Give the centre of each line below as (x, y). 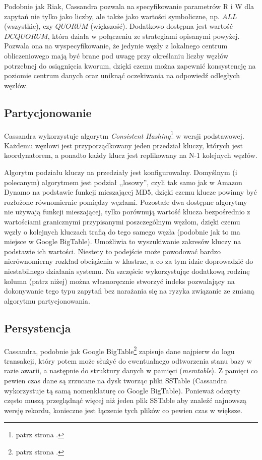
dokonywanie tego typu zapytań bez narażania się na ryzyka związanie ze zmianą (129, 291)
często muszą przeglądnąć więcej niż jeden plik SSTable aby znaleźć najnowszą (125, 400)
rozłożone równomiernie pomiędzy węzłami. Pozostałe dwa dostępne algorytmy (126, 202)
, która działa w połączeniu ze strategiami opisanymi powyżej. (144, 36)
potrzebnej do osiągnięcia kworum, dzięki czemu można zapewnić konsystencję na (130, 65)
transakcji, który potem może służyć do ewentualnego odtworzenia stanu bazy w (128, 360)
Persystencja (38, 328)
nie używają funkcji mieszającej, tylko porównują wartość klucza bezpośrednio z (127, 212)
